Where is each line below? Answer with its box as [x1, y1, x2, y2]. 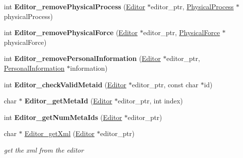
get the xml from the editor [4, 144, 84, 155]
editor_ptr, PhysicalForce [143, 27, 220, 38]
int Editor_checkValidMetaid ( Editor [4, 79, 127, 89]
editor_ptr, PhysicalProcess [150, 1, 234, 11]
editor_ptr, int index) [117, 96, 183, 106]
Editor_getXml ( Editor [24, 128, 95, 138]
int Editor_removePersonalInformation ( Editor [4, 53, 161, 63]
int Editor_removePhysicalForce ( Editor [4, 27, 138, 38]
